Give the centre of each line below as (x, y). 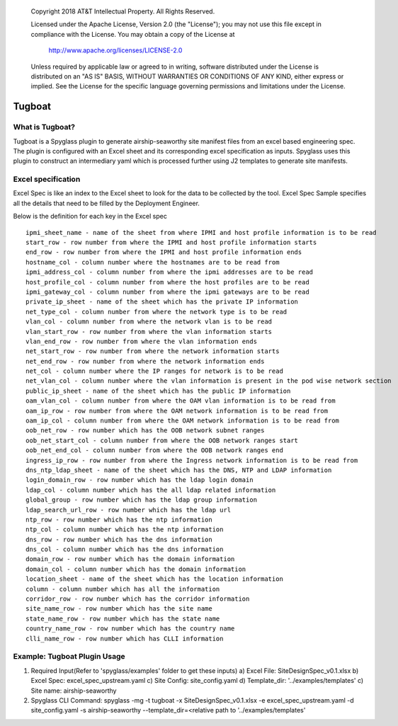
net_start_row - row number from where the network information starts (153, 351)
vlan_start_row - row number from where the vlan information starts (149, 332)
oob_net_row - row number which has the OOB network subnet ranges (145, 431)
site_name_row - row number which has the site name (119, 609)
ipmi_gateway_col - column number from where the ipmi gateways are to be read (167, 292)
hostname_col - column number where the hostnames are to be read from (153, 262)
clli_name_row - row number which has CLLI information (125, 638)
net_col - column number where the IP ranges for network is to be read (154, 371)
